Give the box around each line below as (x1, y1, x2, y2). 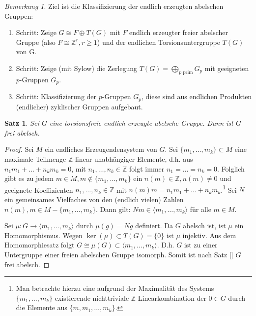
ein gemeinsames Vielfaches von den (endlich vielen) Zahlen (4, 194, 184, 205)
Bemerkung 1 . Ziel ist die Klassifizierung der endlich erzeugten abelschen (4, 1, 224, 11)
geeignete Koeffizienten (4, 184, 73, 195)
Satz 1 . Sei (4, 118, 39, 128)
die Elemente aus (16, 302, 67, 313)
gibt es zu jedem (4, 173, 54, 183)
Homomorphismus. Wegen (4, 230, 83, 240)
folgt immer (129, 163, 165, 174)
